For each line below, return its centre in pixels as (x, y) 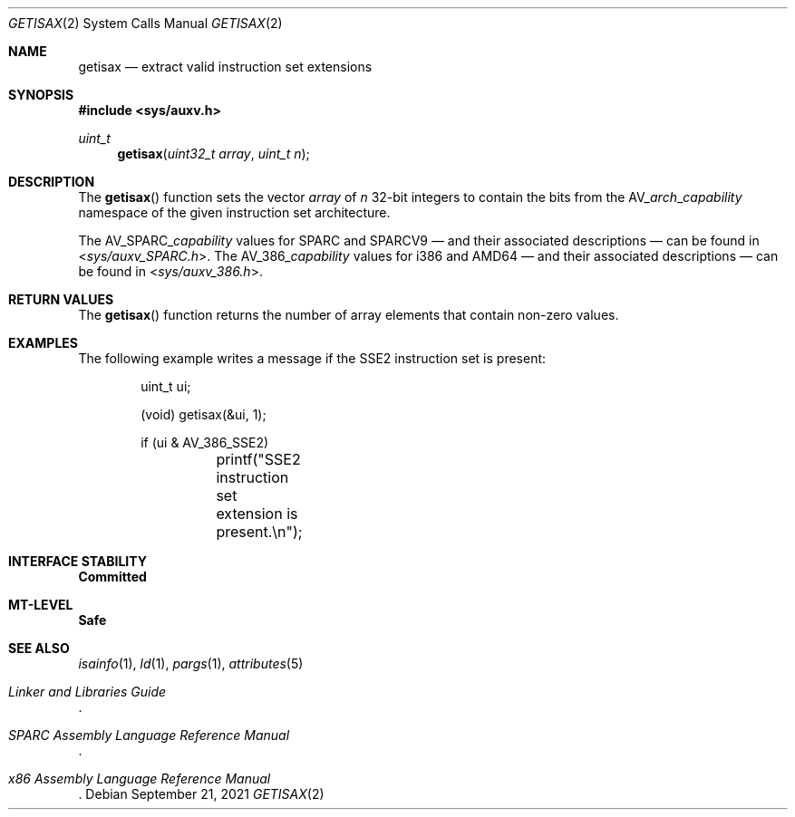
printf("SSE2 (258, 459)
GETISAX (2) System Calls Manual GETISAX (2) (145, 23)
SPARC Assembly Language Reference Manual (149, 735)
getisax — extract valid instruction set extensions (225, 67)
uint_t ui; (166, 386)
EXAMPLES (43, 343)
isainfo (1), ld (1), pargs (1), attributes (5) (191, 663)
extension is (257, 514)
